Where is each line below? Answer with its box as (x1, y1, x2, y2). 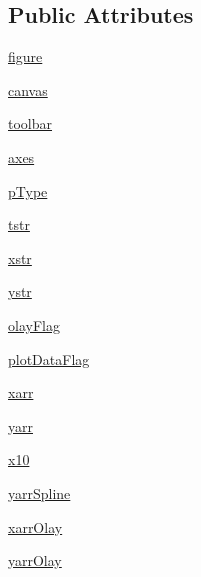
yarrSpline (8, 482, 71, 503)
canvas (8, 79, 48, 100)
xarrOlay (8, 516, 63, 537)
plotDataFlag (8, 348, 90, 369)
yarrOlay (8, 550, 62, 571)
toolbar (8, 113, 53, 134)
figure (8, 46, 43, 67)
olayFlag (8, 314, 60, 335)
